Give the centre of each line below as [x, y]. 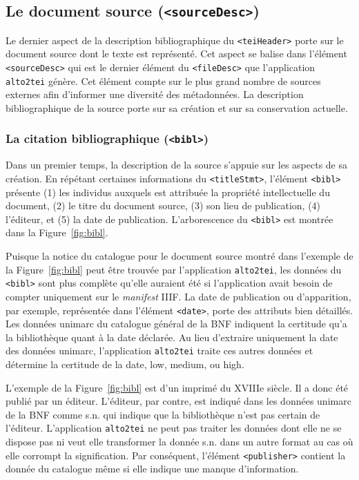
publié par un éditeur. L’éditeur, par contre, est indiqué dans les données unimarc [178, 401]
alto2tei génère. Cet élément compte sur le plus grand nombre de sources [163, 80]
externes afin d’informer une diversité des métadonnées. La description [155, 94]
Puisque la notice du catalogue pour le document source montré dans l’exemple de [179, 256]
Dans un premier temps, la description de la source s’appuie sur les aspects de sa [176, 165]
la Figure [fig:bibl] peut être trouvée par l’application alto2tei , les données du [174, 269]
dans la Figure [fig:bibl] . [57, 232]
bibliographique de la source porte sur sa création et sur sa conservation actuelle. [177, 107]
